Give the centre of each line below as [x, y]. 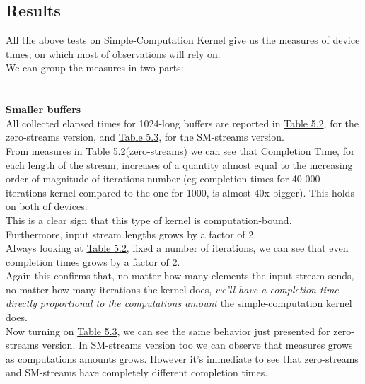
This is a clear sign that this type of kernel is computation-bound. [149, 220]
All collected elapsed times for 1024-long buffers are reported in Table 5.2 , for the [182, 123]
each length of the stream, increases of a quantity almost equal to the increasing [179, 164]
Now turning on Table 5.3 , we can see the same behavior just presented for [168, 331]
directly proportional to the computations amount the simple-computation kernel [179, 303]
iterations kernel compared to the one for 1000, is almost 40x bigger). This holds [180, 192]
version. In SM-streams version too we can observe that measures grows [197, 345]
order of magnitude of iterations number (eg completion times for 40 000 [163, 179]
